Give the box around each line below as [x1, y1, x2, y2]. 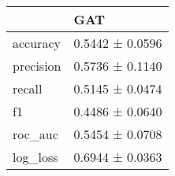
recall [13, 79, 43, 97]
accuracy [13, 34, 61, 52]
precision [13, 57, 61, 75]
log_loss [13, 148, 58, 166]
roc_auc [13, 125, 58, 143]
